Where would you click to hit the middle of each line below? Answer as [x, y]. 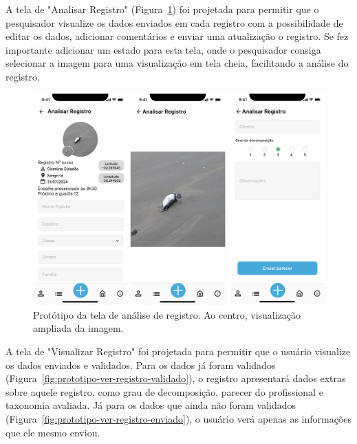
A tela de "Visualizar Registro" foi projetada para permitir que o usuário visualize [178, 351]
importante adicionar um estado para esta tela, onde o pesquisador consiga [163, 49]
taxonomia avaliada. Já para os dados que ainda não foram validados [151, 405]
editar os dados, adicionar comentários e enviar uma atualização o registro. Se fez [177, 36]
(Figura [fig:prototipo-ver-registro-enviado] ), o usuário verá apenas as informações [179, 418]
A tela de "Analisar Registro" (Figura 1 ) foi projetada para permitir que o [162, 9]
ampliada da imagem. [78, 328]
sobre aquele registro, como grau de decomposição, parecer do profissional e [164, 391]
